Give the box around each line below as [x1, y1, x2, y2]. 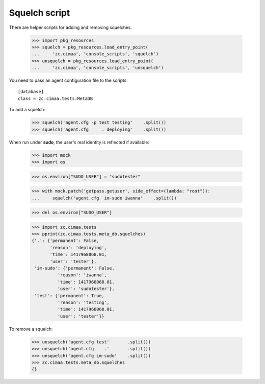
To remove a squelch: [9, 326, 53, 332]
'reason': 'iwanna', [57, 272, 107, 278]
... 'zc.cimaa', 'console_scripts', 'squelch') [31, 51, 159, 57]
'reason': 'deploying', [50, 245, 107, 250]
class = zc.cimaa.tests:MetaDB [18, 96, 93, 101]
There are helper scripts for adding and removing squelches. [9, 24, 132, 30]
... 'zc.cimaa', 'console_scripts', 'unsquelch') [31, 65, 164, 71]
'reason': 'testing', [57, 299, 110, 305]
